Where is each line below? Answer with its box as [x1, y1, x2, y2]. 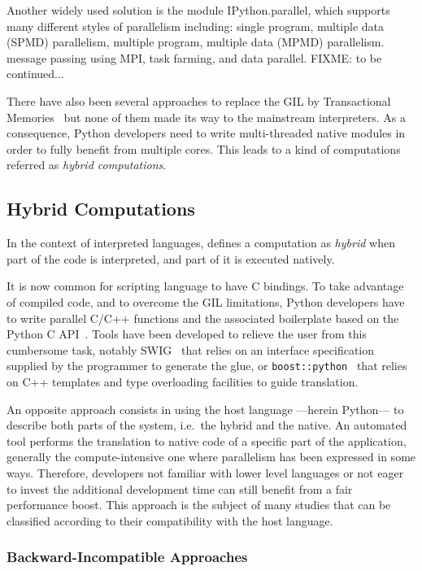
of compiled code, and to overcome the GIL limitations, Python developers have [7, 293, 405, 310]
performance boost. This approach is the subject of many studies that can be [7, 496, 391, 513]
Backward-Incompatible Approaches [7, 547, 248, 567]
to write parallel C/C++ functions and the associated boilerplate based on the [7, 309, 399, 326]
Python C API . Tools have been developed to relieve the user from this [7, 325, 367, 342]
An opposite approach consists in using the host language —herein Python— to [7, 400, 404, 417]
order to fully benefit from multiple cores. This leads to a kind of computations [7, 140, 401, 157]
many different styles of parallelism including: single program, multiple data [7, 17, 385, 34]
